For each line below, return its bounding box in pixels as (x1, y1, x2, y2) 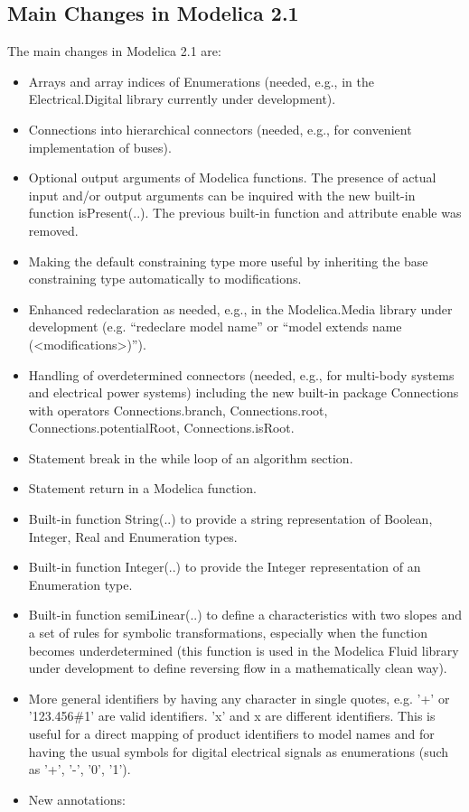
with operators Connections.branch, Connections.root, (28, 400, 328, 419)
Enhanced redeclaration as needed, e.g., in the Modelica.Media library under (28, 299, 453, 318)
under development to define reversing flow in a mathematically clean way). (28, 658, 447, 677)
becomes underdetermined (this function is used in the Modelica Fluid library (28, 640, 459, 659)
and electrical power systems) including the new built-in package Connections (28, 383, 459, 402)
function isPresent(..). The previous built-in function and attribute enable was (28, 203, 462, 222)
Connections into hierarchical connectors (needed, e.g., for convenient (28, 119, 412, 138)
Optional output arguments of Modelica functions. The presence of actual (28, 168, 436, 187)
